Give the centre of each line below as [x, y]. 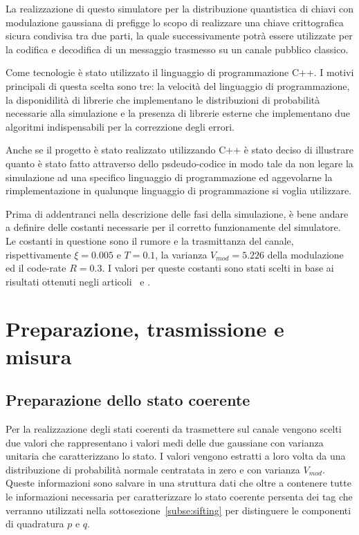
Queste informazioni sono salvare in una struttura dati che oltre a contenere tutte [178, 483]
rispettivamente [38, 254]
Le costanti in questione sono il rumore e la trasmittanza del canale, [150, 240]
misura [39, 356]
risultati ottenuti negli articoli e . [78, 281]
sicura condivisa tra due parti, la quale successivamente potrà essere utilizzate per [179, 36]
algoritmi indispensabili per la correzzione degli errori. [120, 126]
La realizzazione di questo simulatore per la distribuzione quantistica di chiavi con [180, 8]
